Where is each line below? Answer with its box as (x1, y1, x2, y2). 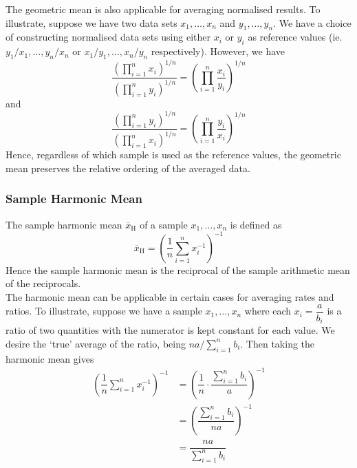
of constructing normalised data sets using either (6, 30, 211, 44)
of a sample (140, 217, 188, 231)
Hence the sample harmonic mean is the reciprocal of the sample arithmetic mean (6, 262, 350, 277)
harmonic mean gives (6, 351, 94, 365)
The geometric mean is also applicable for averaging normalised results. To (6, 2, 321, 16)
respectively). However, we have (151, 44, 285, 58)
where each (244, 304, 292, 318)
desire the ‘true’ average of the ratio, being (6, 336, 186, 350)
